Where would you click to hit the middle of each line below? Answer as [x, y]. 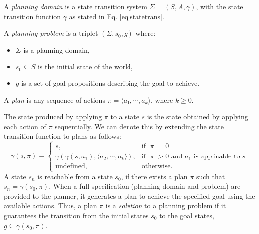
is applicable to [217, 157]
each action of [25, 126]
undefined [70, 167]
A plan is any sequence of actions [55, 100]
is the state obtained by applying [197, 117]
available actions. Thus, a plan [51, 205]
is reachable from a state [75, 176]
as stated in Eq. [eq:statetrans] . [117, 16]
